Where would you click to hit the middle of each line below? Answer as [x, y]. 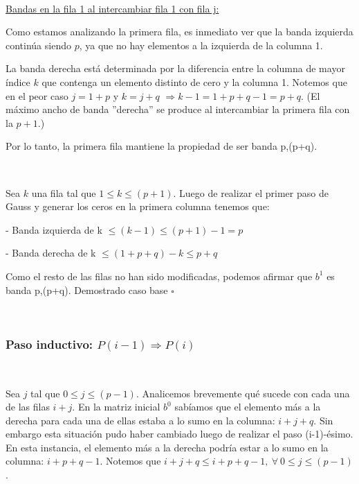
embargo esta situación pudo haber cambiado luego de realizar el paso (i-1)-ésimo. [179, 434]
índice [18, 81]
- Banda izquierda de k [54, 229]
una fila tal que [64, 192]
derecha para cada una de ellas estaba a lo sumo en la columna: [140, 420]
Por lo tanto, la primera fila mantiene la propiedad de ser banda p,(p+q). [162, 146]
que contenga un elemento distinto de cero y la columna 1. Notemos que [194, 81]
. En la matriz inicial [116, 407]
